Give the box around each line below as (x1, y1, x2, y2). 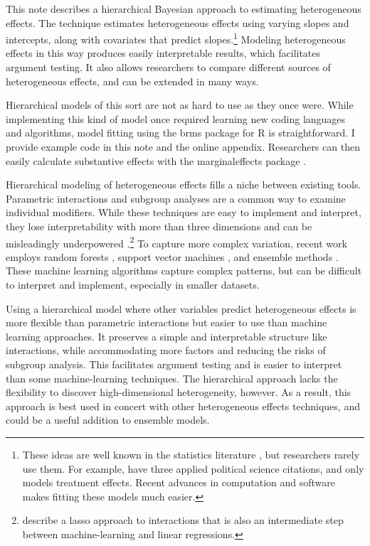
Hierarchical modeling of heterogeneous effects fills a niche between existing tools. (6, 177, 361, 192)
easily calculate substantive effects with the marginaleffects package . (6, 153, 306, 168)
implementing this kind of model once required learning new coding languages (6, 111, 346, 126)
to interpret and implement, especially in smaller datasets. (6, 277, 260, 291)
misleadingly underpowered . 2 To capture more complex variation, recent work (6, 233, 347, 250)
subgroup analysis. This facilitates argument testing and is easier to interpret (6, 356, 342, 371)
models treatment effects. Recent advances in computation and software (22, 475, 335, 490)
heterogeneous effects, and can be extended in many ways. (6, 73, 259, 88)
